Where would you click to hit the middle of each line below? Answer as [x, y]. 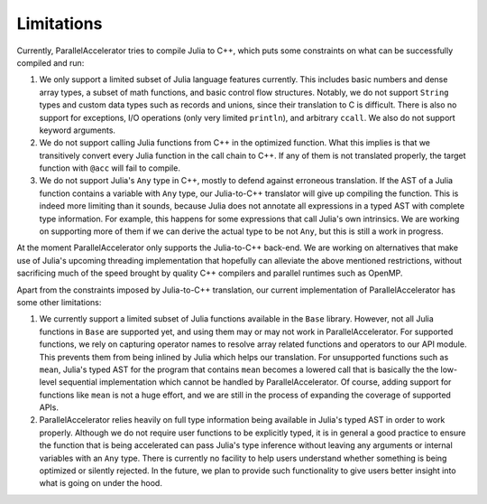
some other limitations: [59, 302]
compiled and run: [51, 62]
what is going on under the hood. [101, 483]
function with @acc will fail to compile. [110, 168]
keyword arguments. [78, 130]
